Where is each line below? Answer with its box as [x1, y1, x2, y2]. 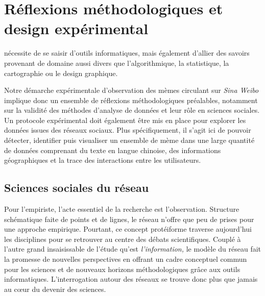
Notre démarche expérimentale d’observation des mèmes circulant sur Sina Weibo [4, 85, 259, 95]
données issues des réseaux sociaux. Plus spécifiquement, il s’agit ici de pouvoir [4, 125, 251, 135]
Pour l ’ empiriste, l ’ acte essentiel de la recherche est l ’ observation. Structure [4, 204, 239, 214]
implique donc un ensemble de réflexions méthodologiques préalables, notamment [4, 94, 258, 105]
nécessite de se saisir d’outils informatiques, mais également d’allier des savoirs [4, 47, 250, 58]
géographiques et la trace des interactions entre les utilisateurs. [4, 155, 201, 165]
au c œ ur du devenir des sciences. [4, 283, 106, 294]
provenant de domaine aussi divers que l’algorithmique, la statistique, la [4, 57, 229, 68]
